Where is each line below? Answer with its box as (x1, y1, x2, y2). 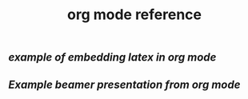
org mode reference (66, 6, 202, 24)
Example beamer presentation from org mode (8, 77, 241, 91)
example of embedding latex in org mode (8, 50, 217, 65)
